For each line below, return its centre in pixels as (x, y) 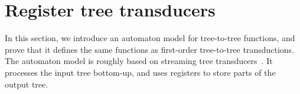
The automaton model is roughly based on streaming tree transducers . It (139, 61)
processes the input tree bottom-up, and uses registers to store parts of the (140, 72)
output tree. (27, 84)
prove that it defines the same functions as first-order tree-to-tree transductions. (150, 49)
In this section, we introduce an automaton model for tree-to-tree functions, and (150, 38)
